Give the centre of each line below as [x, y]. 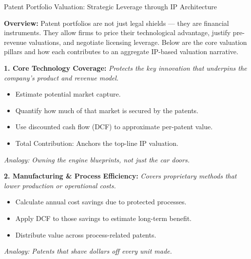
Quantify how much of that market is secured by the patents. [107, 110]
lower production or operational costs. [60, 185]
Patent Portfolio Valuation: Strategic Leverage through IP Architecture [110, 6]
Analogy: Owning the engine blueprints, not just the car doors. [97, 159]
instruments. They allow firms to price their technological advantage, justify [117, 32]
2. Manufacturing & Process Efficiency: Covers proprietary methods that [120, 176]
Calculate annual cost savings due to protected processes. [101, 202]
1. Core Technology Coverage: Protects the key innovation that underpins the [125, 68]
